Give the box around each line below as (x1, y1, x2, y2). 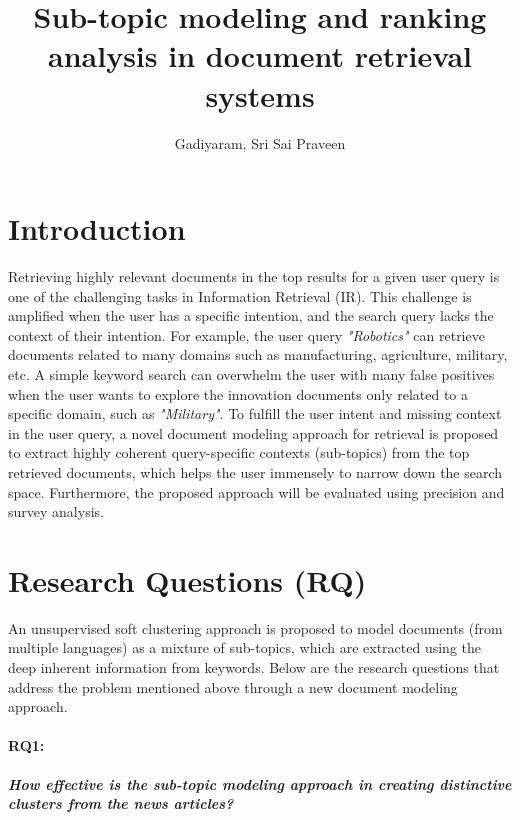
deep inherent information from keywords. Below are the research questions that (8, 657, 500, 678)
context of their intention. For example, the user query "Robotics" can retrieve (8, 324, 485, 345)
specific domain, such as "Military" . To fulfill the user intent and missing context (8, 403, 502, 424)
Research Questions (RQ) (8, 559, 367, 600)
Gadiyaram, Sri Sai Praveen (174, 132, 346, 153)
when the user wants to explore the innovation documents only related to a (8, 383, 468, 404)
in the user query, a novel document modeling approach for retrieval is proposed (8, 422, 499, 443)
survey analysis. (8, 501, 104, 522)
